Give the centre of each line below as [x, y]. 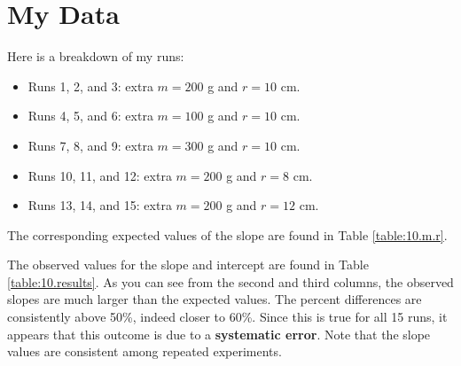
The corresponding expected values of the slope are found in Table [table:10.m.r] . [227, 234]
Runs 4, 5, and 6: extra [90, 116]
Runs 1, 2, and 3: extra [90, 86]
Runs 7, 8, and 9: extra [90, 145]
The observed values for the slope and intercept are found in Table [188, 265]
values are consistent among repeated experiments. [145, 351]
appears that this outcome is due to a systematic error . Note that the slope [219, 334]
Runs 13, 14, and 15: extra [100, 205]
